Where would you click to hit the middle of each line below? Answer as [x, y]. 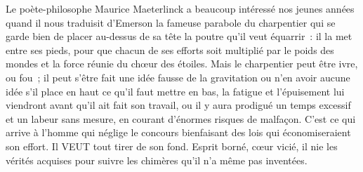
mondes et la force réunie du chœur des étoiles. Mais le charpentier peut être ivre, [182, 64]
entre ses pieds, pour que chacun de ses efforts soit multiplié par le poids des [170, 49]
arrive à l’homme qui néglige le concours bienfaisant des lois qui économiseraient [178, 132]
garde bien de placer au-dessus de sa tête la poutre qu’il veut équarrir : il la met [179, 36]
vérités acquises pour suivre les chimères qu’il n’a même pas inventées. [157, 160]
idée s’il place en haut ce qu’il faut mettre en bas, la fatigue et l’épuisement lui [175, 91]
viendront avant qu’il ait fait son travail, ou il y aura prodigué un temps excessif [178, 105]
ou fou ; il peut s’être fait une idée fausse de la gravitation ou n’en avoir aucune [178, 77]
